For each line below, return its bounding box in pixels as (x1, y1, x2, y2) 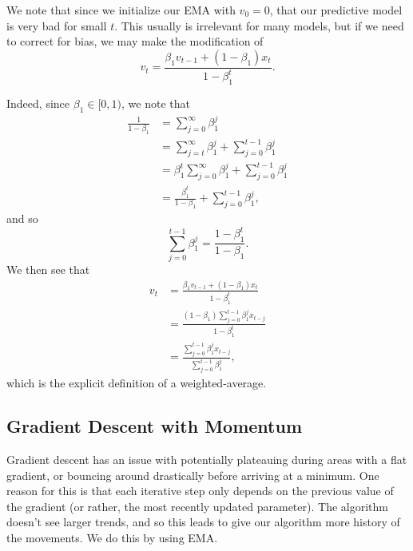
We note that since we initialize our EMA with (6, 2, 236, 18)
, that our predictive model (269, 2, 403, 18)
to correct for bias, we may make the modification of (6, 33, 264, 50)
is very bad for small (6, 17, 107, 34)
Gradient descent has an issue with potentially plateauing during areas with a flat (6, 450, 407, 467)
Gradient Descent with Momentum (6, 414, 302, 438)
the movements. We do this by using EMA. (6, 529, 218, 545)
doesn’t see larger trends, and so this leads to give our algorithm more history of (6, 513, 400, 530)
